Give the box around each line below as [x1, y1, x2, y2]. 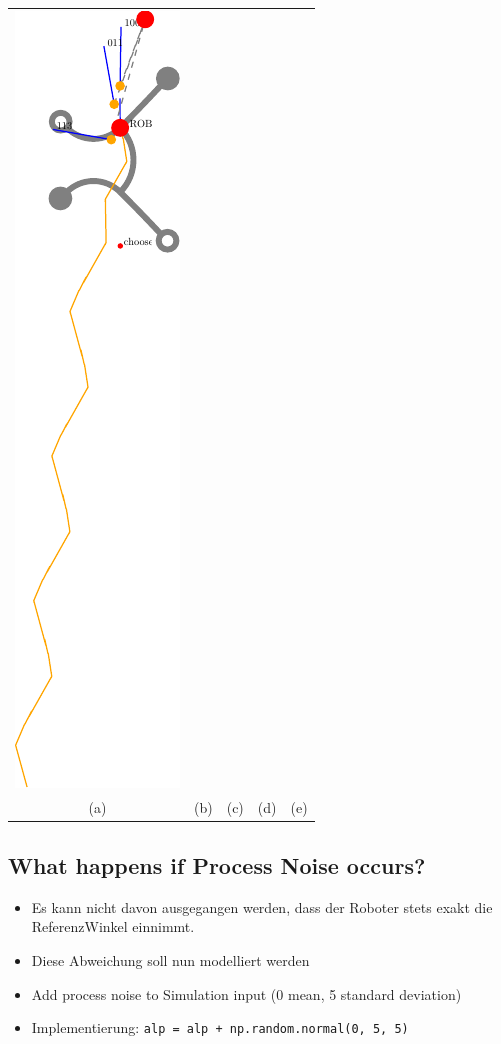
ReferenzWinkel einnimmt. [31, 916, 195, 937]
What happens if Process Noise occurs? [8, 850, 426, 881]
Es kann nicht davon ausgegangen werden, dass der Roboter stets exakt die [31, 896, 493, 917]
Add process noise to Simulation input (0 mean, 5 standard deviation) [31, 983, 462, 1004]
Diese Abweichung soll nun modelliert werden [31, 950, 310, 971]
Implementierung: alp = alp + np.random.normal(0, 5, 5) [31, 1017, 409, 1038]
